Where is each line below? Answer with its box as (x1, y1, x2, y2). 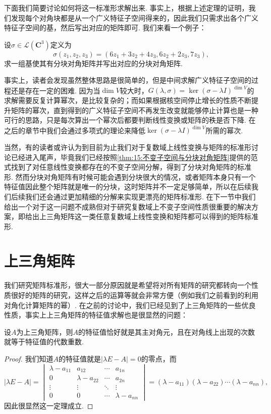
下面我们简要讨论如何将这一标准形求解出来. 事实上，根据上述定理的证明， (4, 3, 249, 13)
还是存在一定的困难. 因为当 (11, 85, 100, 95)
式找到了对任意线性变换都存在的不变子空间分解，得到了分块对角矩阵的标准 (4, 162, 251, 172)
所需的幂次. (205, 125, 243, 135)
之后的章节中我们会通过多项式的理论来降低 (4, 125, 145, 135)
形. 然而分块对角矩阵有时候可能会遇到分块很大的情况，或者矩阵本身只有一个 (4, 171, 256, 182)
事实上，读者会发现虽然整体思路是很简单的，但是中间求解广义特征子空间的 (4, 75, 251, 85)
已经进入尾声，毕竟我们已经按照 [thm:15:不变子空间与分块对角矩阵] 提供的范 (11, 151, 258, 162)
